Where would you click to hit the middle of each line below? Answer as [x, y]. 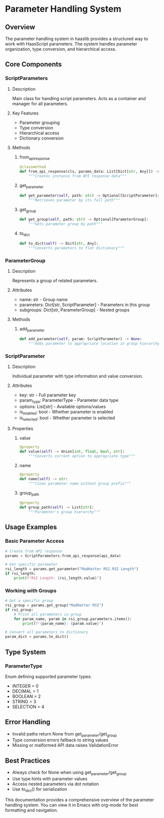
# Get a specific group [29, 601]
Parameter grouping [40, 123]
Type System [26, 652]
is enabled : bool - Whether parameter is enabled [66, 412]
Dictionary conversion [41, 138]
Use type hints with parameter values [50, 779]
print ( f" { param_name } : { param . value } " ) [63, 623]
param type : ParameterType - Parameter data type [69, 400]
